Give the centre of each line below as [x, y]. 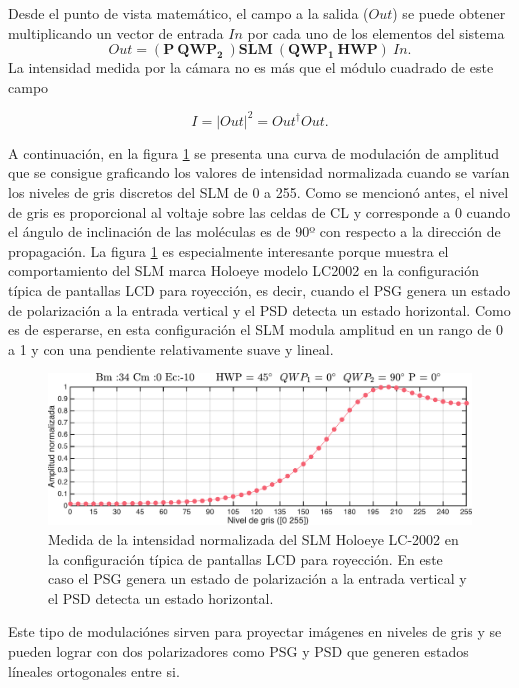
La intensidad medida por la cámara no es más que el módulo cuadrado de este [251, 67]
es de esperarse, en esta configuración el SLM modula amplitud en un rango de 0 [255, 329]
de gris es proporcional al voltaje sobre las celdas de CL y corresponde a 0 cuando [259, 211]
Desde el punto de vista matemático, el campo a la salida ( [188, 13]
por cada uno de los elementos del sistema [376, 32]
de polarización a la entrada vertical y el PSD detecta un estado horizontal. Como [259, 309]
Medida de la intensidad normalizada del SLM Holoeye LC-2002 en [253, 538]
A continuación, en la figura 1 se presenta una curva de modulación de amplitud [254, 152]
